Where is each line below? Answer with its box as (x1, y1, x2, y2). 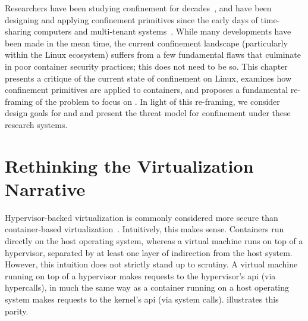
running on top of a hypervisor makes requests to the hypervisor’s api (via (5, 269, 276, 282)
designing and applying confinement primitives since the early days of (5, 13, 258, 26)
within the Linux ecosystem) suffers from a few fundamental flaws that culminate (5, 48, 301, 61)
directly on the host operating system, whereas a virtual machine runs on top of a (5, 235, 303, 247)
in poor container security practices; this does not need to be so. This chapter (5, 60, 288, 72)
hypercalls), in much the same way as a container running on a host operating (5, 281, 290, 294)
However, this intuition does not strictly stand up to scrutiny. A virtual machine (5, 258, 298, 270)
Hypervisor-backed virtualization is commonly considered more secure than (5, 211, 278, 223)
